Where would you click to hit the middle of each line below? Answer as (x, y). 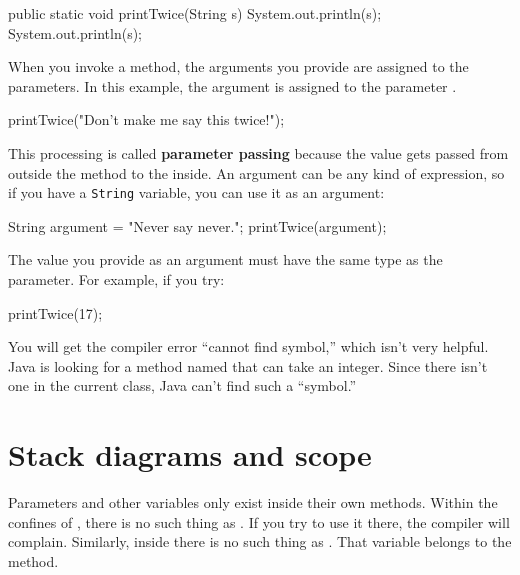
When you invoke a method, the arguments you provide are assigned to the (238, 66)
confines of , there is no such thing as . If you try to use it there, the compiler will (259, 521)
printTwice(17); (55, 312)
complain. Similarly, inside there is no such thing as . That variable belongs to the (260, 541)
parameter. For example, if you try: (116, 279)
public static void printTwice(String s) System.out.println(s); (195, 13)
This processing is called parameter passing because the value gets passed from (258, 152)
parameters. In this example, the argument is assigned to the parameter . (232, 85)
